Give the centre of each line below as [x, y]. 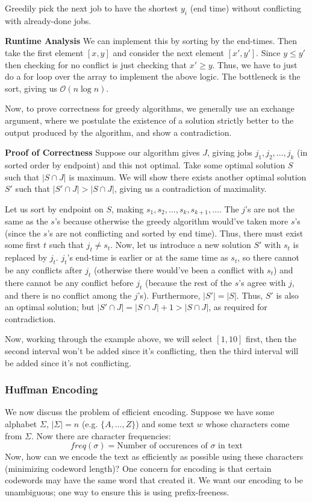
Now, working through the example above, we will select [109, 339]
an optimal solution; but [50, 307]
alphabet [21, 423]
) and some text [165, 423]
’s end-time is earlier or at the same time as [148, 257]
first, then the [271, 339]
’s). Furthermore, [169, 295]
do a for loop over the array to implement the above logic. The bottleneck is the [153, 76]
